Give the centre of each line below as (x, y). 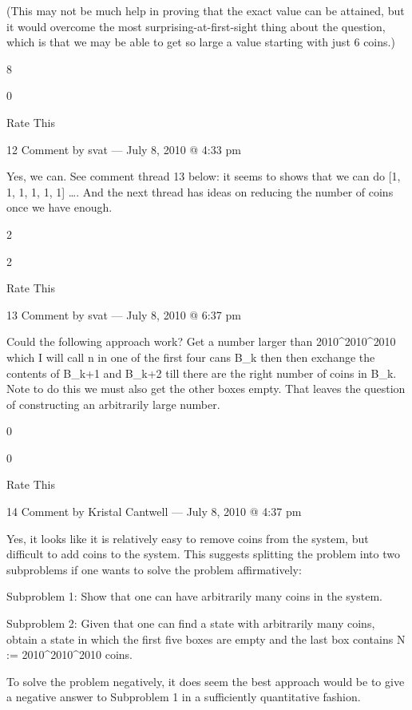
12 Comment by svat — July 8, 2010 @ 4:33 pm (124, 149)
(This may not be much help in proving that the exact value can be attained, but (206, 10)
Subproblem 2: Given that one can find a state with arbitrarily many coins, (191, 623)
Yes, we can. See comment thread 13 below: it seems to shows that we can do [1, (204, 176)
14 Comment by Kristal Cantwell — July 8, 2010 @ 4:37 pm (154, 512)
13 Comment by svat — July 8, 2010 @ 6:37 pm (124, 314)
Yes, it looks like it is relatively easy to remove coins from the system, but (188, 538)
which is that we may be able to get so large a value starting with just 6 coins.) (201, 42)
